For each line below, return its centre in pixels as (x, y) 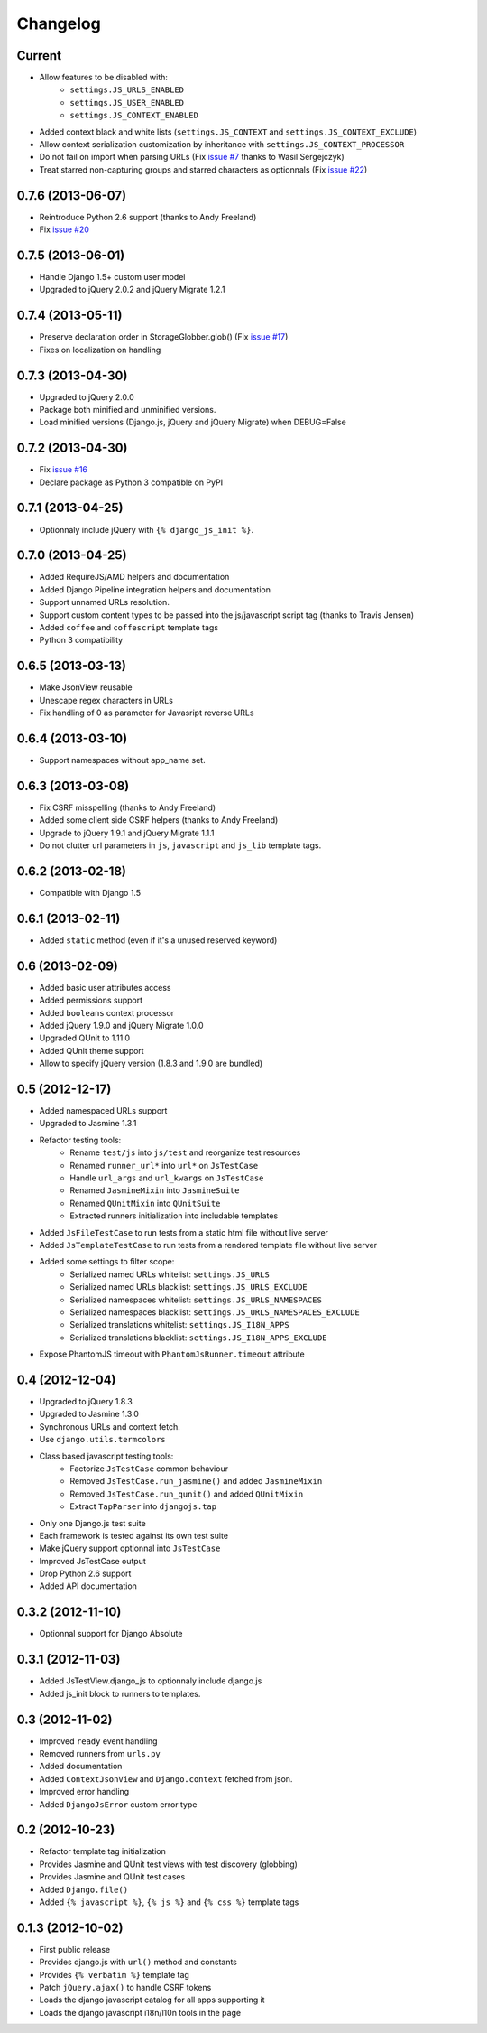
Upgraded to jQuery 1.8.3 (86, 1402)
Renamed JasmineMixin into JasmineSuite (155, 1190)
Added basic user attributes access (105, 987)
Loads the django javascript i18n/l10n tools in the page (140, 2012)
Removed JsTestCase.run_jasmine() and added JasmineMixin (196, 1481)
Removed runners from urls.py (100, 1753)
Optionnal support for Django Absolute (111, 1634)
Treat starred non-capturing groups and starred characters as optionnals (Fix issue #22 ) (203, 169)
